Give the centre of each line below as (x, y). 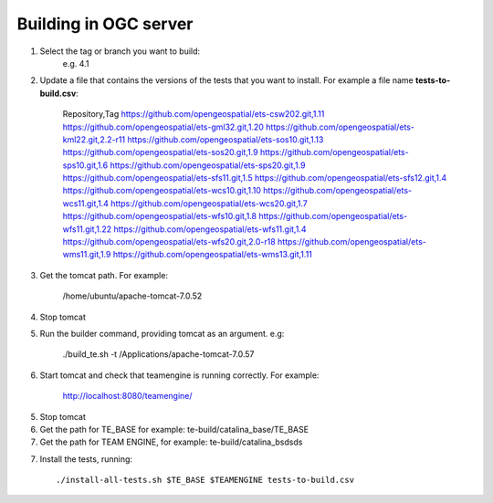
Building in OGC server (105, 24)
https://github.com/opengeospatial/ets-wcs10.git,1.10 (162, 191)
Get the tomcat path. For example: (104, 275)
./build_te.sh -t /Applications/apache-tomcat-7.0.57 (158, 354)
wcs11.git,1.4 (86, 203)
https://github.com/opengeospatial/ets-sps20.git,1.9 (208, 165)
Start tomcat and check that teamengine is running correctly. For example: (179, 375)
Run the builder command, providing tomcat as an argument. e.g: (162, 333)
